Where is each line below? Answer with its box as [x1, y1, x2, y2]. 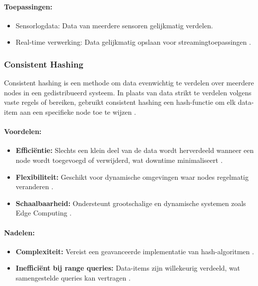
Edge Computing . [15, 208, 72, 218]
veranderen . [15, 181, 54, 192]
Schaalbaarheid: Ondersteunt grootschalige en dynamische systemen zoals [15, 198, 246, 208]
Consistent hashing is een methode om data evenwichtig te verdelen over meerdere [4, 77, 254, 88]
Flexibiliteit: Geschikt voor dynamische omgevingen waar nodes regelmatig [15, 171, 249, 182]
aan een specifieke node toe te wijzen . [19, 106, 136, 117]
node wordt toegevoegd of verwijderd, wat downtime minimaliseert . [15, 154, 223, 165]
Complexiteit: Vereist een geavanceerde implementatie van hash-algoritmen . [15, 246, 254, 256]
